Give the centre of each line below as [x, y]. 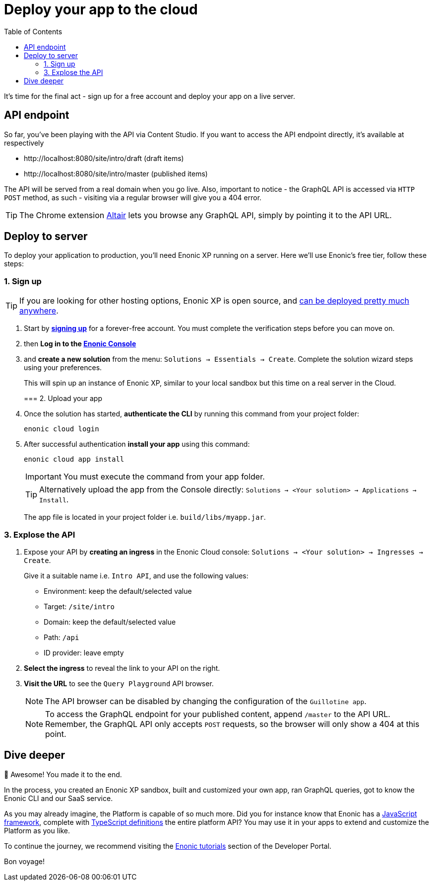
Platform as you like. [37, 830]
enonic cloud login [62, 429]
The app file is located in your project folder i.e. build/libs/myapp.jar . [145, 517]
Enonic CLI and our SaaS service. [59, 798]
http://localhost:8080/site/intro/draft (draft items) [104, 158]
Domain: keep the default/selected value [110, 622]
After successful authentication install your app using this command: [137, 444]
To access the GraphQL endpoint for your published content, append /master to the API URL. [218, 714]
